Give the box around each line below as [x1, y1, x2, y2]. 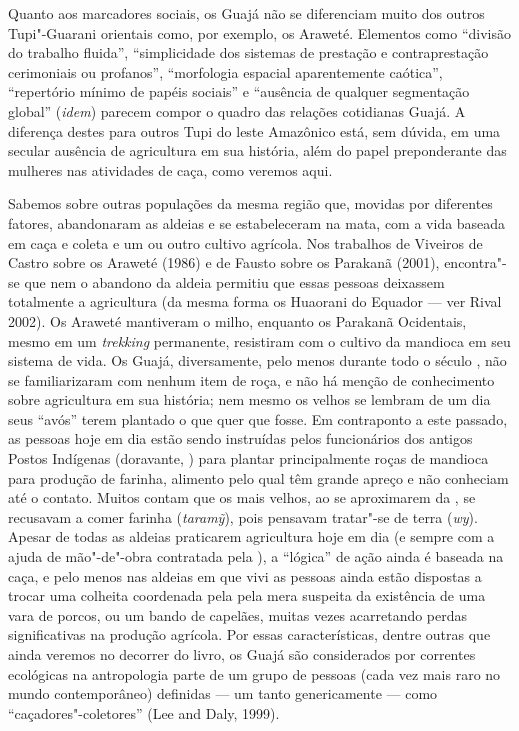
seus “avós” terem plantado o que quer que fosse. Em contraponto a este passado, [8, 408, 508, 429]
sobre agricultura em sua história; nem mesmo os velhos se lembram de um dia [8, 389, 491, 410]
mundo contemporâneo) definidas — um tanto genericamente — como [8, 683, 438, 704]
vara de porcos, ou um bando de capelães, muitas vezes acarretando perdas [8, 604, 468, 625]
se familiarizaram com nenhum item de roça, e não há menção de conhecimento [8, 369, 495, 390]
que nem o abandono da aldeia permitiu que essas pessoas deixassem [24, 271, 445, 292]
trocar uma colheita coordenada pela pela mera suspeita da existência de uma [8, 585, 486, 606]
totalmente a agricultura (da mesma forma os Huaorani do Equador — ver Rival [8, 291, 502, 312]
